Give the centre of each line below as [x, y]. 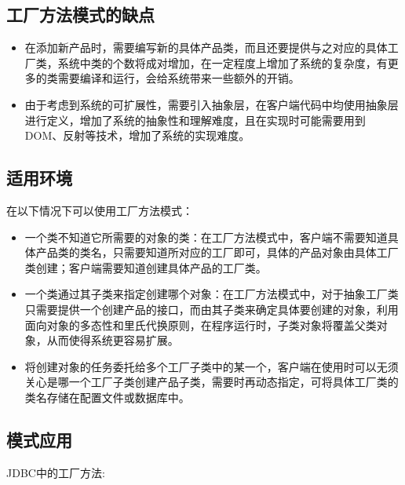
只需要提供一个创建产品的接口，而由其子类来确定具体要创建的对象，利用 [212, 309]
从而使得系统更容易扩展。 [113, 340]
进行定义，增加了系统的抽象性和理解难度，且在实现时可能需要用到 [195, 120]
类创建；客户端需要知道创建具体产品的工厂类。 [146, 267]
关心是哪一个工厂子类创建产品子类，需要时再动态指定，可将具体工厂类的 [212, 382]
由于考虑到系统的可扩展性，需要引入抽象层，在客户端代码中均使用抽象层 [212, 104]
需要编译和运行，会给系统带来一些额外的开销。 [179, 78]
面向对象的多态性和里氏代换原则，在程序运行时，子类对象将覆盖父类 [201, 325]
